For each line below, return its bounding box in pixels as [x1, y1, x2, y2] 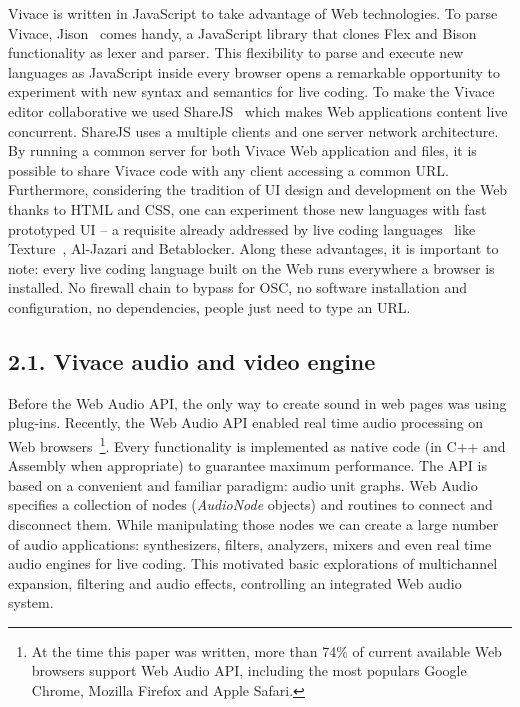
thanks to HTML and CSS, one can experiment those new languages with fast [8, 198, 487, 219]
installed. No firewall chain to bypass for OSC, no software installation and [8, 277, 468, 298]
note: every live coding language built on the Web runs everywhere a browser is [8, 257, 495, 278]
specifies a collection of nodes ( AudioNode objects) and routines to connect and [8, 494, 493, 515]
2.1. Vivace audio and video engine [8, 345, 376, 376]
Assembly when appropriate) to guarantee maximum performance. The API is [8, 455, 487, 476]
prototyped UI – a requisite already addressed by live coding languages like [8, 218, 476, 239]
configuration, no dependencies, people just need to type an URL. [8, 296, 411, 317]
